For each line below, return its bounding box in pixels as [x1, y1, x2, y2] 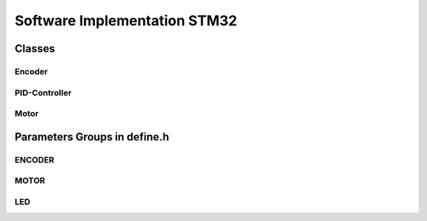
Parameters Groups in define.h [14, 130, 170, 144]
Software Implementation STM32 [14, 12, 237, 29]
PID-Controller [14, 87, 72, 98]
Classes [14, 42, 55, 55]
